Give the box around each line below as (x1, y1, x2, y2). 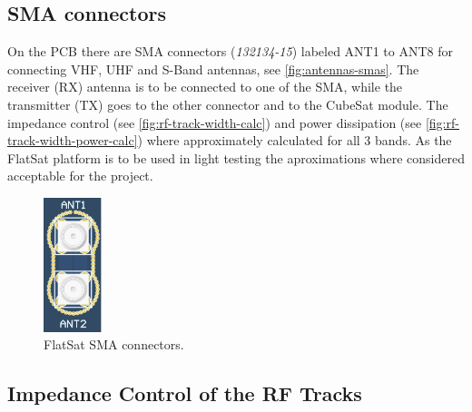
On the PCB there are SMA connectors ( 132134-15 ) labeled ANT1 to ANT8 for (7, 42, 454, 61)
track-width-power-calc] (7, 131, 138, 150)
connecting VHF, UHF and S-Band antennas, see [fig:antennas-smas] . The (7, 59, 419, 78)
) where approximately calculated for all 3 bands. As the (137, 131, 452, 150)
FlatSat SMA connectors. (44, 335, 184, 354)
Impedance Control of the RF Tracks (7, 379, 362, 407)
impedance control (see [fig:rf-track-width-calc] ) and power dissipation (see (7, 113, 422, 132)
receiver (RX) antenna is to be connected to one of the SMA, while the (7, 77, 403, 96)
